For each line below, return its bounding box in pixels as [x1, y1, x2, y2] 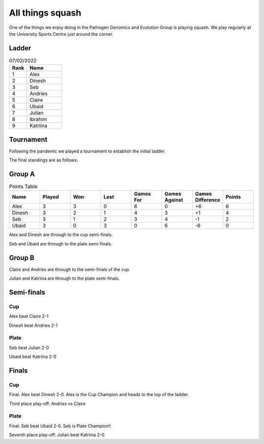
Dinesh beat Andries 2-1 [9, 322, 58, 328]
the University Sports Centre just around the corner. [9, 31, 113, 37]
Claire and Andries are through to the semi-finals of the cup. [9, 266, 131, 272]
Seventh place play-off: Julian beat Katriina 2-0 [9, 432, 105, 438]
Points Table [9, 183, 38, 190]
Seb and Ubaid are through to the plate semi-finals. [9, 241, 112, 246]
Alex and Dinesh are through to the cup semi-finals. [9, 232, 113, 238]
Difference [195, 197, 220, 203]
